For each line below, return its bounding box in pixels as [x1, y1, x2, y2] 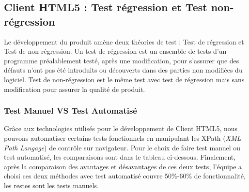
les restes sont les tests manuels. [4, 180, 99, 190]
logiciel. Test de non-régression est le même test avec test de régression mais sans [4, 74, 245, 84]
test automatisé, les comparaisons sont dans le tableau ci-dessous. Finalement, [4, 152, 236, 162]
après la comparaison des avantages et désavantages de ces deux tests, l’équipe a [4, 161, 242, 171]
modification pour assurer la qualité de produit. [4, 84, 145, 94]
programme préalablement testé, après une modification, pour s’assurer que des [4, 55, 239, 65]
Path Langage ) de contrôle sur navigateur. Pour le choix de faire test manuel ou [4, 142, 241, 152]
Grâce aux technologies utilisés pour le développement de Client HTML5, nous [4, 123, 238, 133]
